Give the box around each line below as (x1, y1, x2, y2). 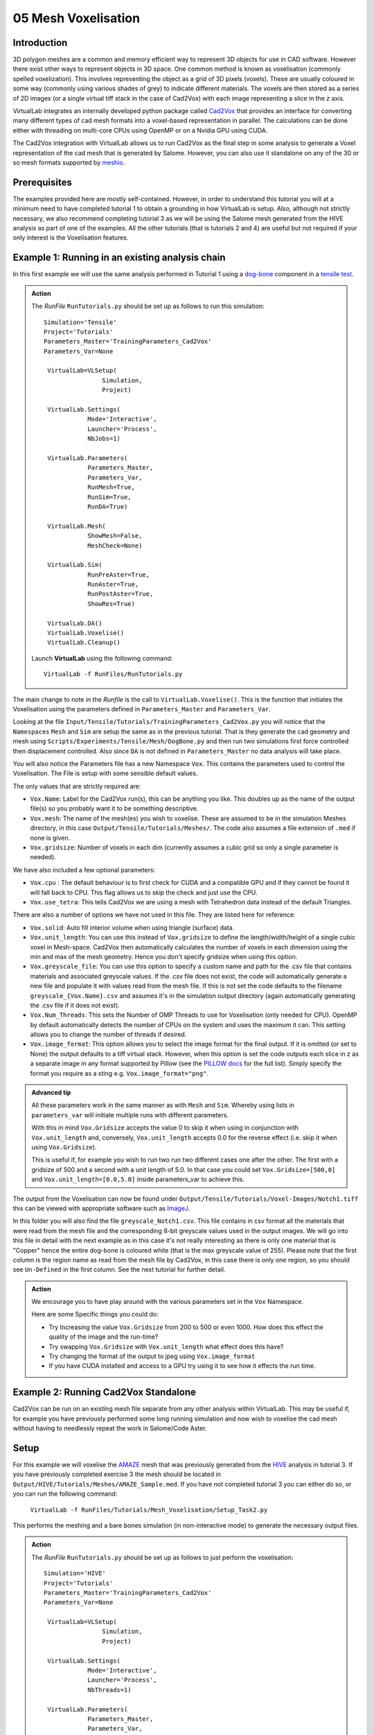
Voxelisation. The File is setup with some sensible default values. (12, 769, 198, 777)
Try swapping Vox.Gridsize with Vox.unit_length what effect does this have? (48, 1342, 284, 1351)
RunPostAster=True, (87, 590, 154, 598)
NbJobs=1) (87, 434, 121, 443)
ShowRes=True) (87, 600, 135, 607)
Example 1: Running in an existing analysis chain (12, 252, 226, 264)
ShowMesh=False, (87, 532, 143, 540)
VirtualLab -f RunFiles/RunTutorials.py (44, 670, 183, 678)
